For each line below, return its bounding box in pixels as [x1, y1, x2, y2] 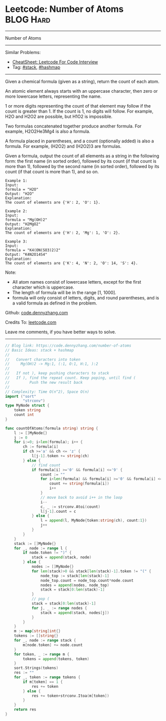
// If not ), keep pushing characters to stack [5, 371, 110, 376]
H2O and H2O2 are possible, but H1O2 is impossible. [5, 113, 113, 120]
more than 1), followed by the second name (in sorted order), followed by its [5, 163, 160, 169]
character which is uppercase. [12, 284, 75, 290]
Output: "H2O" [5, 191, 35, 196]
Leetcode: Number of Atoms [5, 3, 124, 15]
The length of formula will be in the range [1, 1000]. [12, 289, 117, 296]
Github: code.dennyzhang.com [5, 309, 68, 315]
